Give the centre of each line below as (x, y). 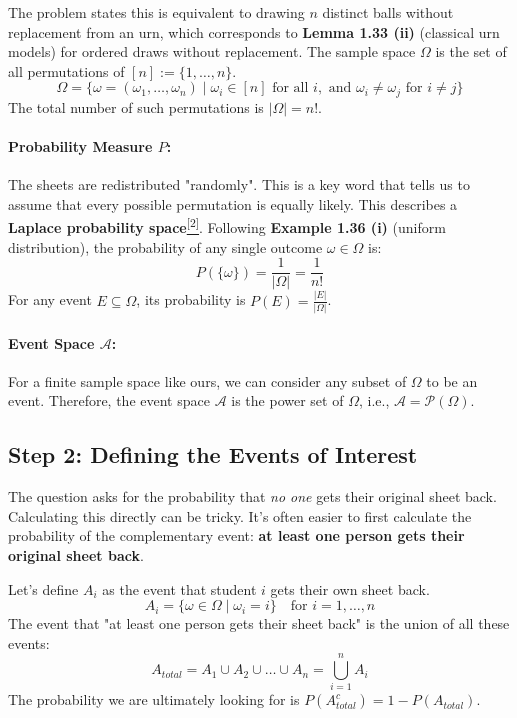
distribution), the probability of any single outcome (165, 246)
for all (290, 88)
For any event (50, 299)
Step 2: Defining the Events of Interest (213, 454)
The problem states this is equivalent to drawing (156, 12)
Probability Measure (80, 146)
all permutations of (66, 70)
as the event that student (179, 588)
